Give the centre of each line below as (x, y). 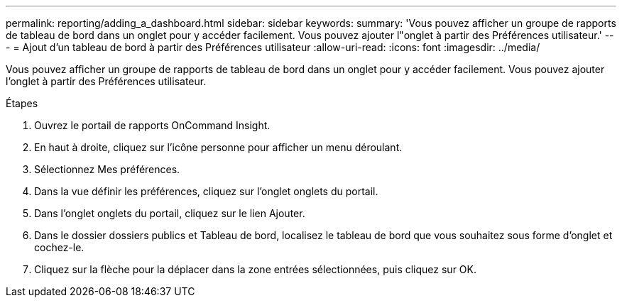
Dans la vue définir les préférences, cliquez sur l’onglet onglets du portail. (206, 191)
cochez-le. (59, 247)
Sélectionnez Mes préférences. (107, 169)
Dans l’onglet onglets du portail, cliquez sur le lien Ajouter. (170, 213)
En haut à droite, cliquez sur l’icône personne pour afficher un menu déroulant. (218, 147)
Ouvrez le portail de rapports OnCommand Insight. (152, 125)
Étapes (22, 103)
